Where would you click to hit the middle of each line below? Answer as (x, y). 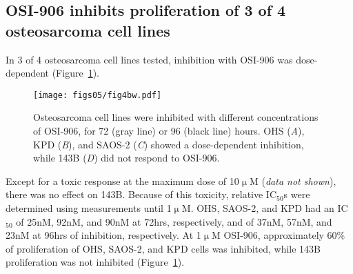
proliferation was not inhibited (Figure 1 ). (95, 262)
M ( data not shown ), (293, 180)
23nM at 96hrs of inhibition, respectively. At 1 (103, 235)
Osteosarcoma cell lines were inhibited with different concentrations (176, 117)
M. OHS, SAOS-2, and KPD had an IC (265, 208)
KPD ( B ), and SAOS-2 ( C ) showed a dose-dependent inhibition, (169, 144)
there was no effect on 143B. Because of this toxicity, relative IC (141, 194)
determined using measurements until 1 (89, 208)
